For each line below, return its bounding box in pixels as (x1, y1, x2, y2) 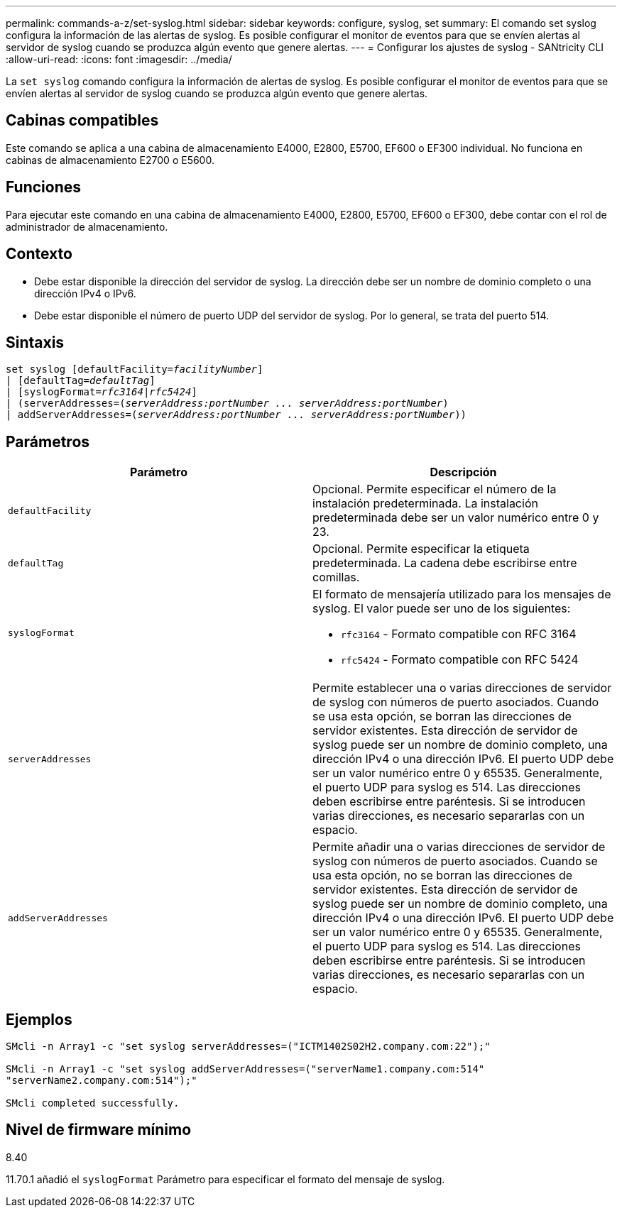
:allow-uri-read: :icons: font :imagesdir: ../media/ (6, 53, 232, 65)
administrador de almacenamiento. (6, 220, 168, 233)
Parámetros (6, 432, 90, 451)
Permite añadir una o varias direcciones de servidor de (312, 840, 606, 855)
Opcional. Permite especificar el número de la (312, 482, 557, 497)
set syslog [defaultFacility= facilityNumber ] (6, 363, 263, 375)
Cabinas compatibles (6, 111, 159, 130)
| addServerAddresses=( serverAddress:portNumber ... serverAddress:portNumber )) (6, 409, 467, 421)
